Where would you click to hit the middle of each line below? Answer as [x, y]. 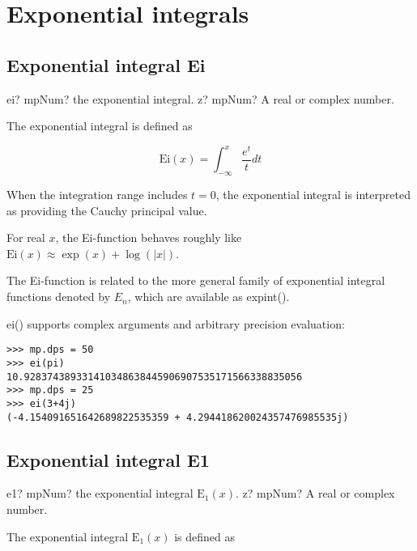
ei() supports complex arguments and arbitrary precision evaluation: [176, 323]
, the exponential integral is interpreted [313, 195]
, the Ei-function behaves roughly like [149, 237]
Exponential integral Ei [106, 64]
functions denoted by [59, 297]
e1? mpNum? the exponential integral [100, 493]
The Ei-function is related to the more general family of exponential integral [196, 280]
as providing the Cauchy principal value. [107, 210]
